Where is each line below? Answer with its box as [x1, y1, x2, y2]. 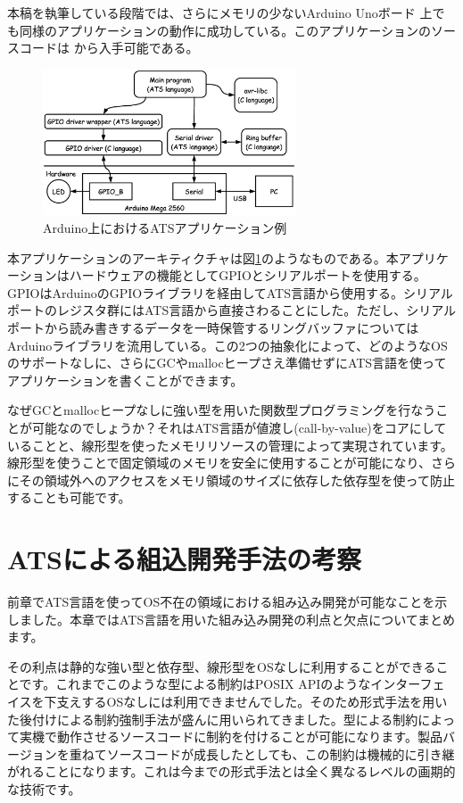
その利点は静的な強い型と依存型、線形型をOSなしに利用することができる [7, 657, 436, 675]
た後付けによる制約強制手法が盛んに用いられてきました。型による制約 [7, 709, 418, 728]
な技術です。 [7, 779, 81, 798]
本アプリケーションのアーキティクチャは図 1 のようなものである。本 [7, 248, 399, 267]
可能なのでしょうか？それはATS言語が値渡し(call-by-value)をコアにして [31, 418, 447, 436]
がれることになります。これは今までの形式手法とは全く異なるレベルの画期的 [7, 762, 456, 781]
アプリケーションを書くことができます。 [7, 370, 244, 389]
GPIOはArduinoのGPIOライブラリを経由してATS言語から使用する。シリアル [7, 283, 453, 302]
